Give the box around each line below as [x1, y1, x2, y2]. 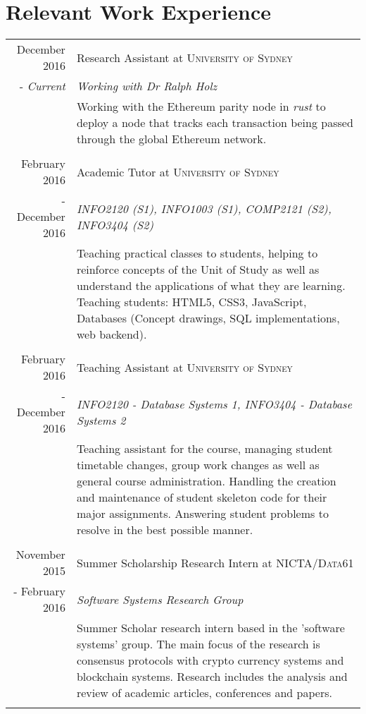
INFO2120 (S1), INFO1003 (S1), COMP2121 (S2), [76, 200, 332, 217]
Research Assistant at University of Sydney [76, 49, 293, 66]
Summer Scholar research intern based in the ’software [76, 619, 345, 636]
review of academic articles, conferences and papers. [76, 684, 332, 701]
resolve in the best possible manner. [76, 521, 253, 538]
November [15, 546, 65, 563]
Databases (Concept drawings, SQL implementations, [76, 310, 340, 327]
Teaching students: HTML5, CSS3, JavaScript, [76, 294, 307, 310]
